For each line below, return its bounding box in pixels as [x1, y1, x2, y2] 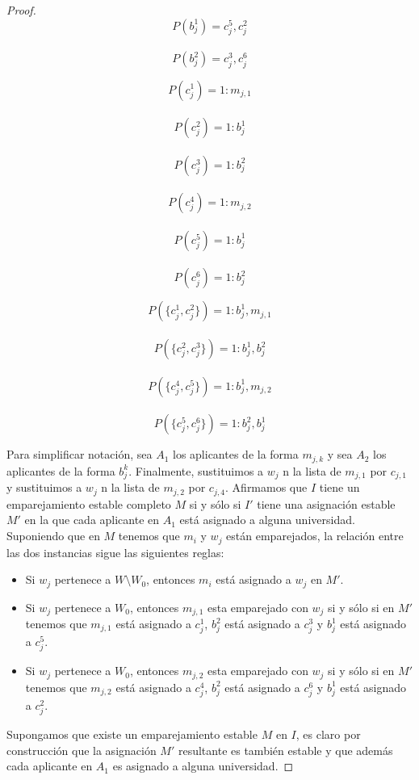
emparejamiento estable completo [6, 495, 171, 512]
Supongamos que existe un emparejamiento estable [6, 726, 258, 743]
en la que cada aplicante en [24, 511, 160, 528]
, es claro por [295, 726, 361, 743]
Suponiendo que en [6, 527, 100, 544]
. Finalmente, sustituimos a [128, 462, 264, 479]
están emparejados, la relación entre [226, 527, 404, 544]
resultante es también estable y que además [178, 741, 393, 758]
